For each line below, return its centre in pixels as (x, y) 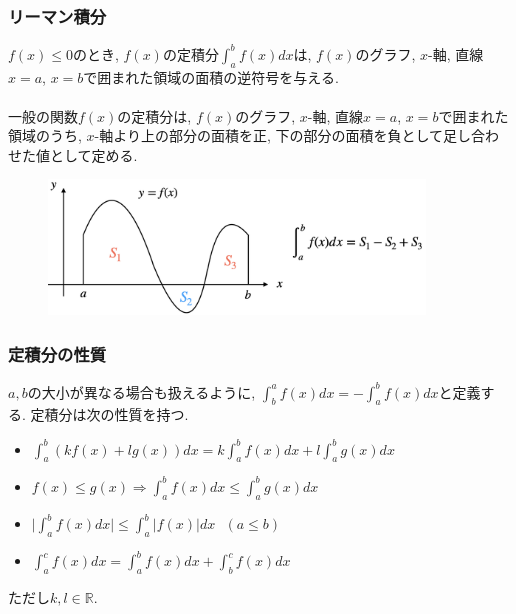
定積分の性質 (57, 353)
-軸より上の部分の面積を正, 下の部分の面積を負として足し (283, 135)
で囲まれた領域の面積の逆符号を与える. (211, 76)
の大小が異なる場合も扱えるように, (141, 391)
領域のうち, (45, 135)
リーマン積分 (57, 15)
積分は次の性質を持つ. (116, 414)
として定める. (93, 154)
